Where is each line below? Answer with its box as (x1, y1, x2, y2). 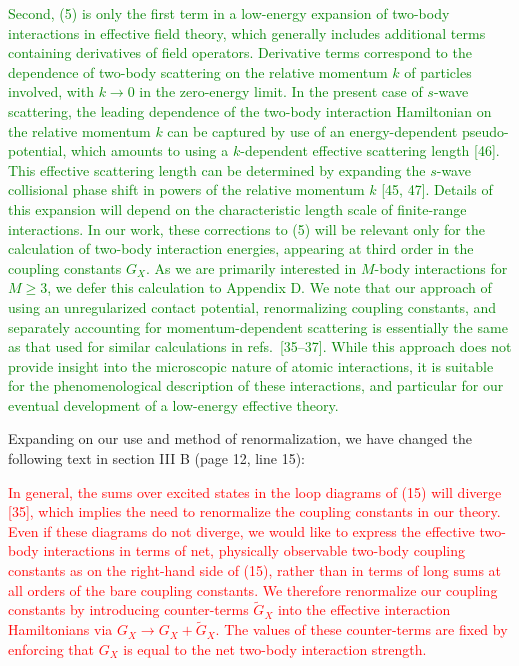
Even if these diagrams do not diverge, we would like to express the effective (8, 520, 475, 541)
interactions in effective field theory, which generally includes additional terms (8, 22, 486, 43)
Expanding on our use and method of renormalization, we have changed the (8, 428, 472, 449)
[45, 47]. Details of (381, 179, 493, 200)
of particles (404, 61, 472, 82)
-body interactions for (374, 257, 508, 278)
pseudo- (461, 120, 509, 141)
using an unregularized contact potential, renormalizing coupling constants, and (8, 296, 497, 317)
